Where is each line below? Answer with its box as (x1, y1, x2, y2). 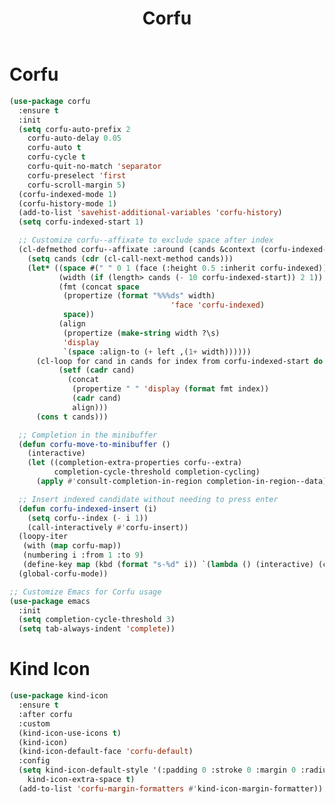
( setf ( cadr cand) (58, 365, 136, 376)
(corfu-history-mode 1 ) (18, 198, 117, 209)
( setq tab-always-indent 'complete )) (18, 624, 176, 634)
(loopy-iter (18, 532, 69, 542)
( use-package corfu (9, 96, 91, 106)
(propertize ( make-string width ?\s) (62, 328, 221, 338)
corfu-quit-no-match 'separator (27, 162, 162, 172)
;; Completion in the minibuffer (18, 430, 158, 440)
